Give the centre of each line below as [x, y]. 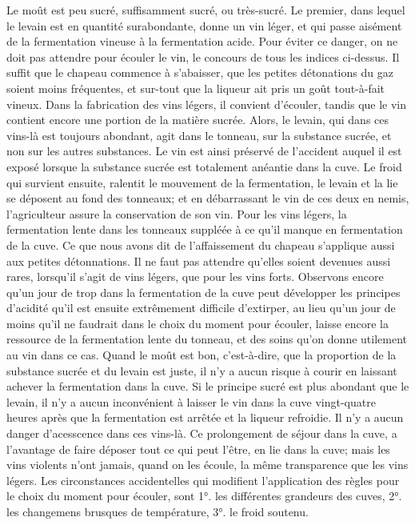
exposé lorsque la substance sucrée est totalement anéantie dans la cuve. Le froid [204, 166]
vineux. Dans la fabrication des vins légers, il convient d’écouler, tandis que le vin [207, 104]
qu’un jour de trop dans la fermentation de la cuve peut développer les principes [204, 292]
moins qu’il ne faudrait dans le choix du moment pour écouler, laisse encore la [198, 323]
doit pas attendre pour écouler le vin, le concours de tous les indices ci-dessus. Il [203, 56]
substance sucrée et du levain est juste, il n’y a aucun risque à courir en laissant [202, 370]
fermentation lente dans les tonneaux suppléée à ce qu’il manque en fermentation [205, 229]
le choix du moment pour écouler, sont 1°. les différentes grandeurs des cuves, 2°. [204, 496]
